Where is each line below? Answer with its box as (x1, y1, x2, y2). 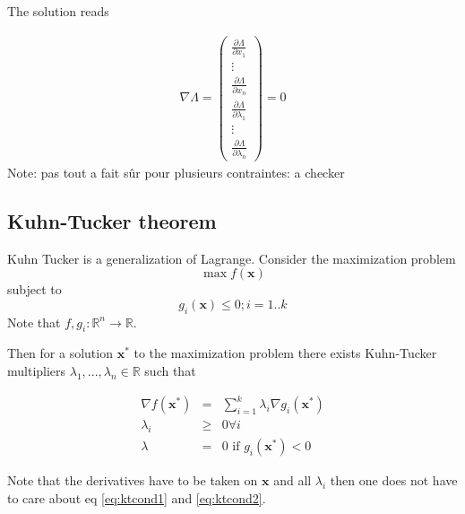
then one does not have (330, 471, 458, 490)
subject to (7, 280, 62, 299)
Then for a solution (7, 344, 113, 362)
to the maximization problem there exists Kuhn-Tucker (133, 344, 437, 362)
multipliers (7, 362, 66, 380)
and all (273, 471, 312, 490)
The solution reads (7, 2, 109, 20)
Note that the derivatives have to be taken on (7, 471, 258, 490)
